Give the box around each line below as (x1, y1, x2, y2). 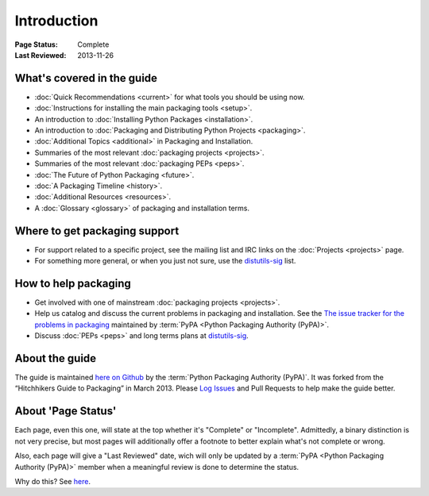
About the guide (14, 352, 97, 365)
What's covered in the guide (14, 71, 158, 85)
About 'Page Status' (14, 405, 117, 418)
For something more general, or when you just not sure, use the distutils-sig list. (34, 256, 296, 266)
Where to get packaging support (14, 224, 180, 237)
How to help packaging (14, 276, 131, 290)
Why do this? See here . (14, 476, 91, 486)
